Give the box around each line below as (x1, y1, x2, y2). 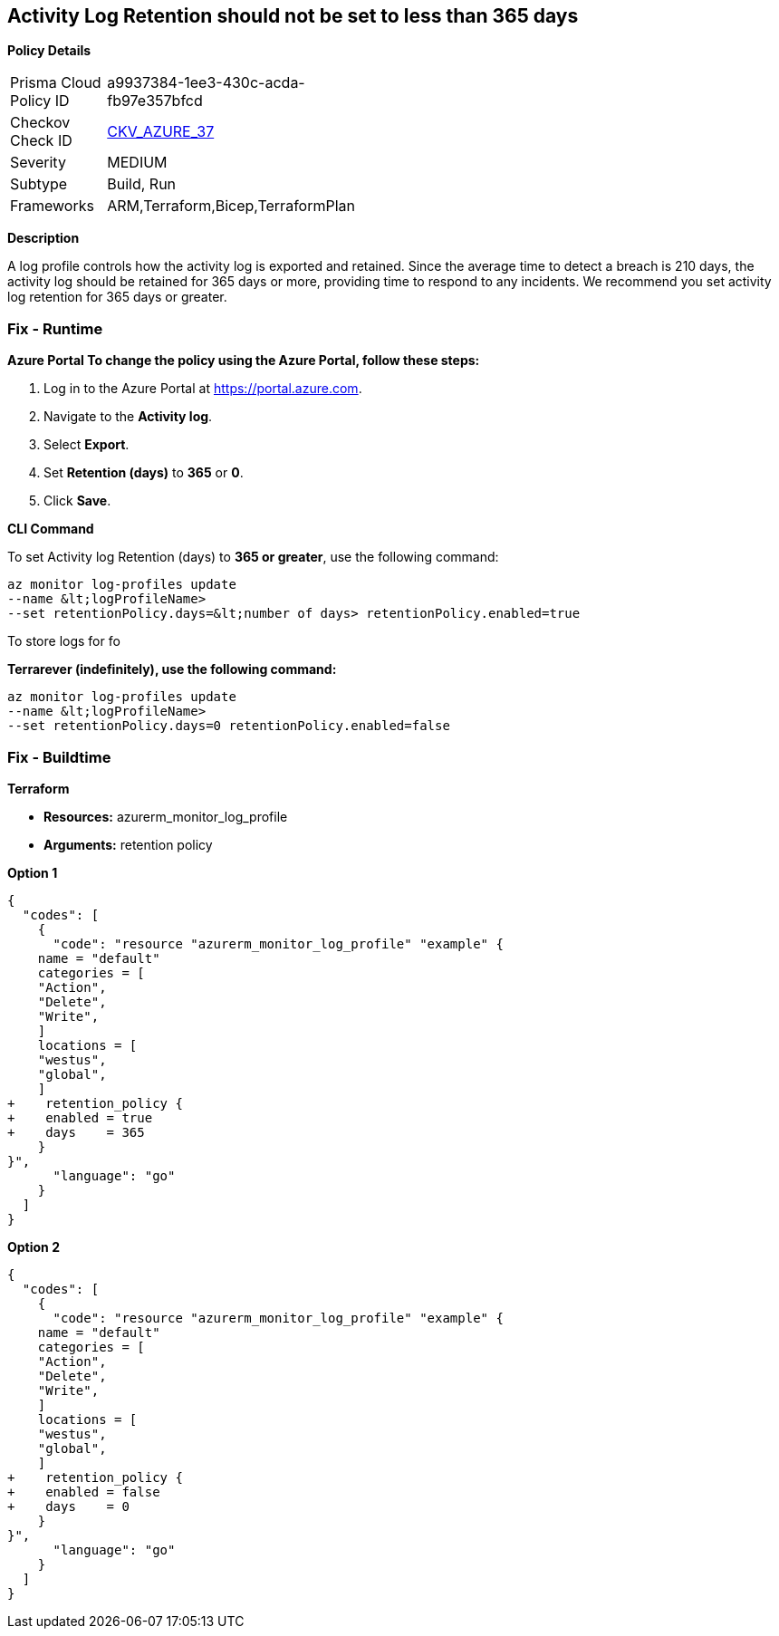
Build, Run (107, 175, 177, 194)
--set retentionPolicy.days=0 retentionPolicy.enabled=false (7, 718, 450, 734)
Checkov (10, 113, 71, 132)
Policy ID (10, 91, 70, 111)
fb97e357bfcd (107, 91, 203, 111)
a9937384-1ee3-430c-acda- (107, 73, 305, 92)
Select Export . (43, 437, 130, 453)
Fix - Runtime (7, 319, 103, 338)
